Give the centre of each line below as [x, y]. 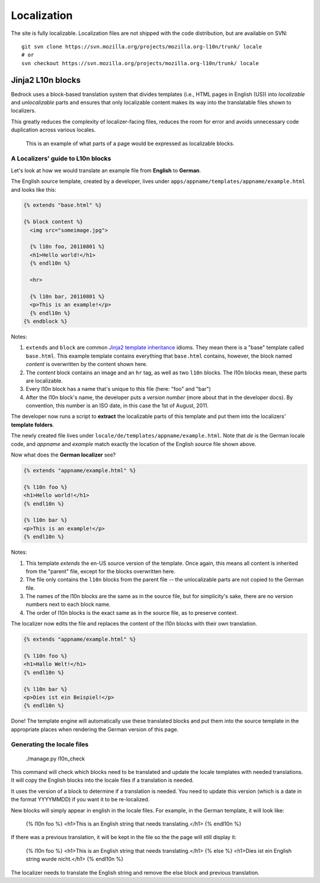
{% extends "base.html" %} [63, 205]
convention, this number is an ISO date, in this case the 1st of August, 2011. [117, 406]
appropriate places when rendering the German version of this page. [95, 729]
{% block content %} [53, 222]
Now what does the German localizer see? [63, 455]
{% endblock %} [45, 321]
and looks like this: [33, 190]
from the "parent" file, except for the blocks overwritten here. [101, 571]
